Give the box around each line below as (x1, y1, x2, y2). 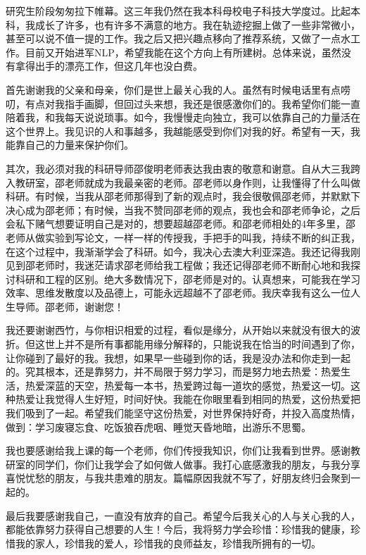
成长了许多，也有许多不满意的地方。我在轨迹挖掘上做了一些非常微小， (34, 17, 360, 32)
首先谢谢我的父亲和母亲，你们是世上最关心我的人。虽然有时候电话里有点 (6, 82, 341, 96)
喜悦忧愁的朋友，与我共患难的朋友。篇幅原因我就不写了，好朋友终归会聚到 (6, 470, 351, 485)
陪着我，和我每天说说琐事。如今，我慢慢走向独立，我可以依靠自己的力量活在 (6, 110, 360, 125)
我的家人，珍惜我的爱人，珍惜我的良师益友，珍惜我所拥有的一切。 (15, 535, 321, 550)
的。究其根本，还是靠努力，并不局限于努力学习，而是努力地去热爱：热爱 (6, 364, 341, 379)
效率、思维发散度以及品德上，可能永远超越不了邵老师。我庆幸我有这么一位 (6, 285, 351, 300)
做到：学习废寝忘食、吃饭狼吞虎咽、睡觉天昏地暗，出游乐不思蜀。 (6, 419, 311, 434)
